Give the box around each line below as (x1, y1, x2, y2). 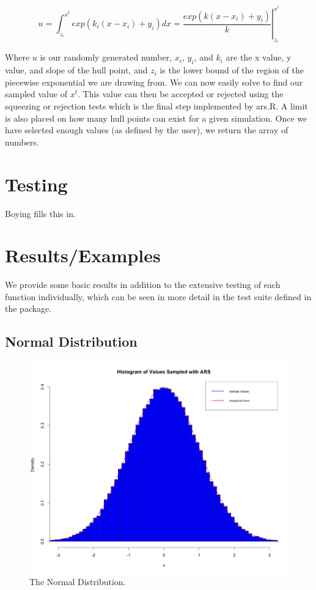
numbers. (5, 135, 39, 148)
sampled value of (5, 87, 67, 100)
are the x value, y (226, 51, 292, 64)
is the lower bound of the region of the (160, 64, 304, 76)
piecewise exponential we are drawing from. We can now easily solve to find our (5, 75, 303, 88)
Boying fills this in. (5, 207, 76, 219)
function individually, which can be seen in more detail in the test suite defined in (5, 290, 312, 303)
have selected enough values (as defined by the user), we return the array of (5, 124, 288, 136)
